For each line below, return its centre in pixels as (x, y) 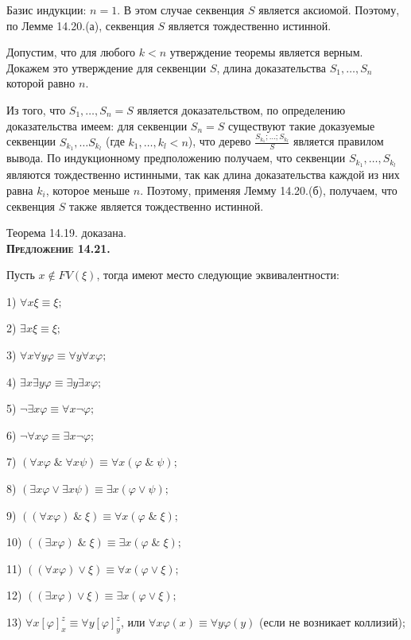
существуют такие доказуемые (302, 125)
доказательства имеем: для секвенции (97, 125)
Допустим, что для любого (71, 52)
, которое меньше (88, 190)
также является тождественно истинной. (166, 206)
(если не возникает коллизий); (332, 622)
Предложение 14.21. (58, 248)
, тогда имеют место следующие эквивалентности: (218, 275)
